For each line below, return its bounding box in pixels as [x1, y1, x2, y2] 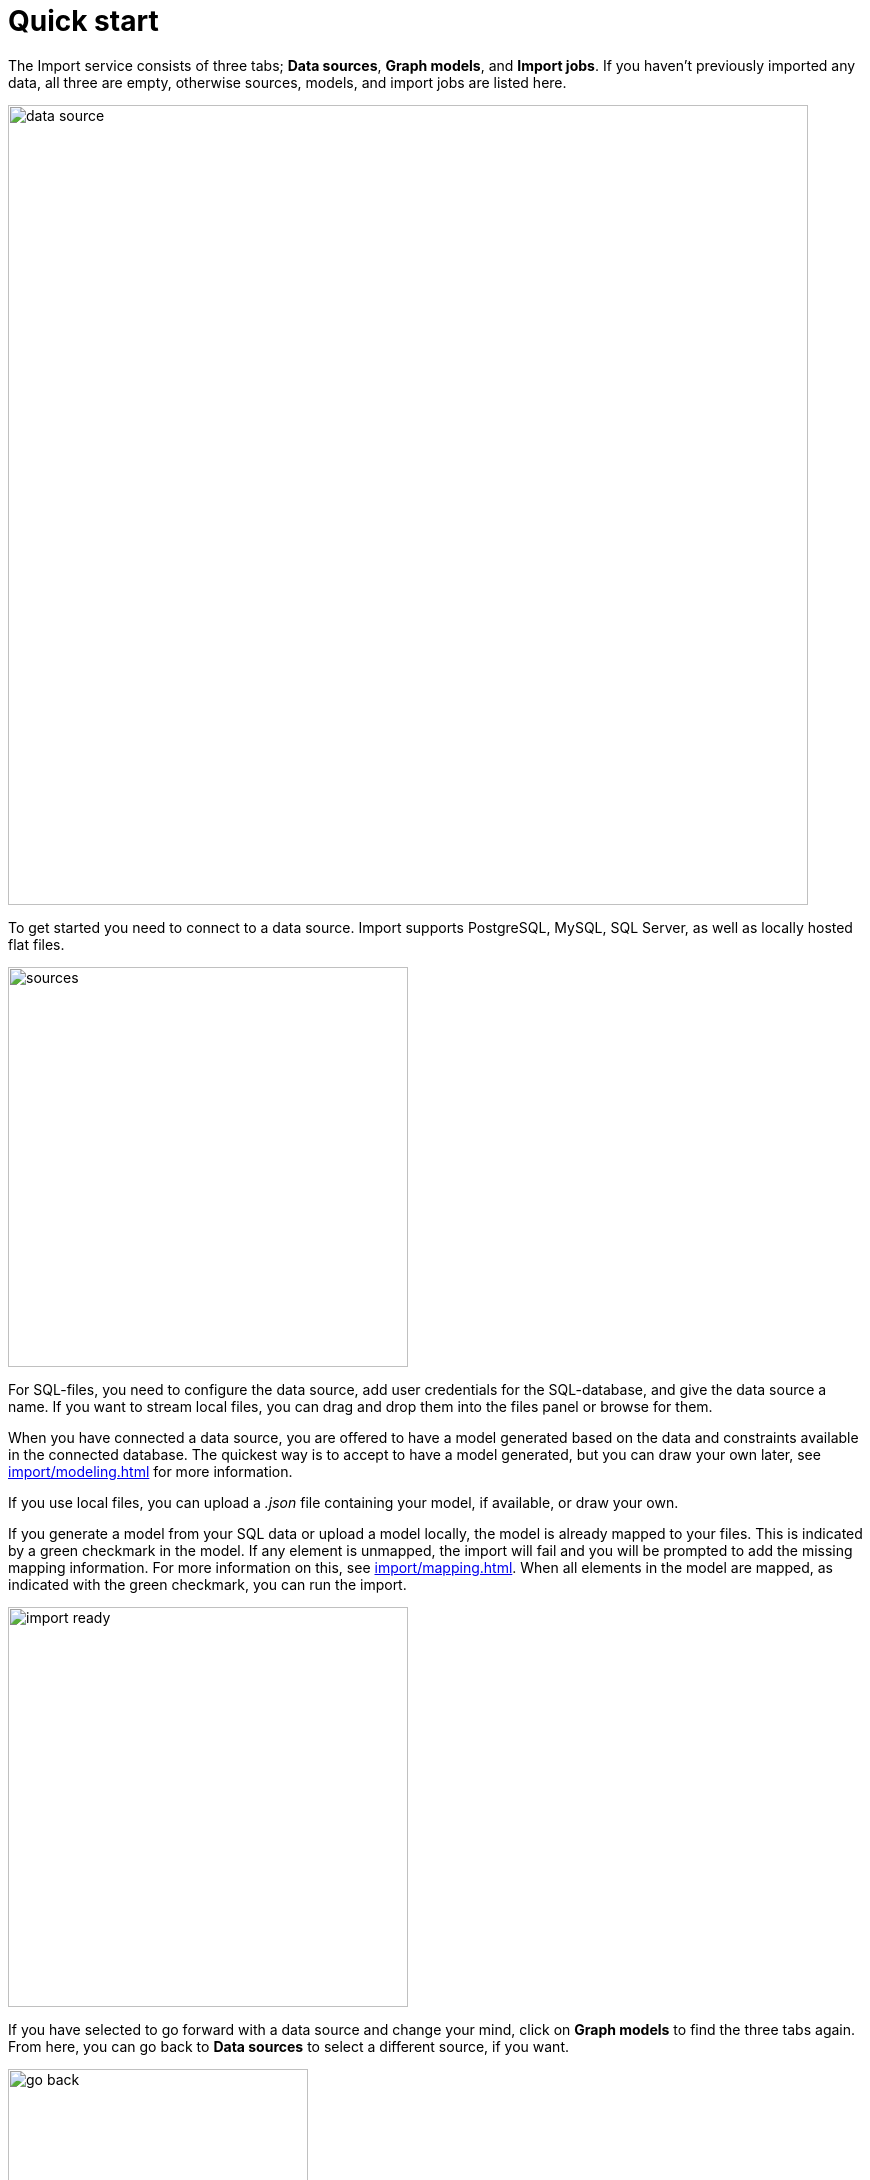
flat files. [8, 935, 65, 953]
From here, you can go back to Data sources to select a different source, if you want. [8, 2037, 570, 2055]
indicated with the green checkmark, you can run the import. [8, 1575, 407, 1593]
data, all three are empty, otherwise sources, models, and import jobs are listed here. [8, 73, 567, 91]
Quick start [8, 4, 159, 38]
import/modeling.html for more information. [8, 1462, 293, 1480]
